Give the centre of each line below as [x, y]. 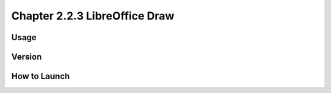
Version [27, 57]
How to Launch [41, 76]
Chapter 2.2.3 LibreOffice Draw [93, 16]
